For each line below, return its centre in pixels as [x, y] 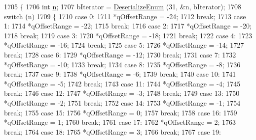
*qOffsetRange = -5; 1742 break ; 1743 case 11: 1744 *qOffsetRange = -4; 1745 [122, 83]
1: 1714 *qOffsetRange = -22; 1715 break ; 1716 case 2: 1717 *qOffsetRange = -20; [128, 26]
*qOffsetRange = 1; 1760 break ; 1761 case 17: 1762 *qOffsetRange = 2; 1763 [120, 122]
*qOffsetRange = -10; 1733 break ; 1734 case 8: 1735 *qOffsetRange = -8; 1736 [122, 64]
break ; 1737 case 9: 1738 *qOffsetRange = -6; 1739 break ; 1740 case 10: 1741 [120, 74]
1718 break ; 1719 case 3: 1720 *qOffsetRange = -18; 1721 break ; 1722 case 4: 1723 [128, 35]
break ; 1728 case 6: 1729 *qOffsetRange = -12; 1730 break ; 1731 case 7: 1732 [120, 54]
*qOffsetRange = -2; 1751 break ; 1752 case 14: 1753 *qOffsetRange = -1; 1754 [122, 102]
